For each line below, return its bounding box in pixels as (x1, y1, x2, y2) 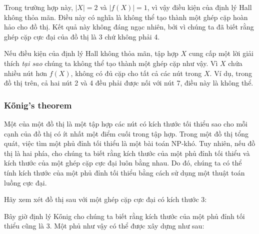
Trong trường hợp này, (4, 2, 73, 12)
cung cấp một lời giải (188, 48, 253, 58)
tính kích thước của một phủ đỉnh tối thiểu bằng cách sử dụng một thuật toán (4, 167, 245, 177)
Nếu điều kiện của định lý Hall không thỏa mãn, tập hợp (4, 48, 178, 58)
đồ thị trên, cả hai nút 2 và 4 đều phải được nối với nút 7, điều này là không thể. (4, 77, 253, 88)
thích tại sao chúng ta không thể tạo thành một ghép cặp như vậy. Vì (4, 57, 218, 68)
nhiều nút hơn (4, 67, 47, 78)
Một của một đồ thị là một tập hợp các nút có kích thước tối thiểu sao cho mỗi (4, 118, 247, 128)
